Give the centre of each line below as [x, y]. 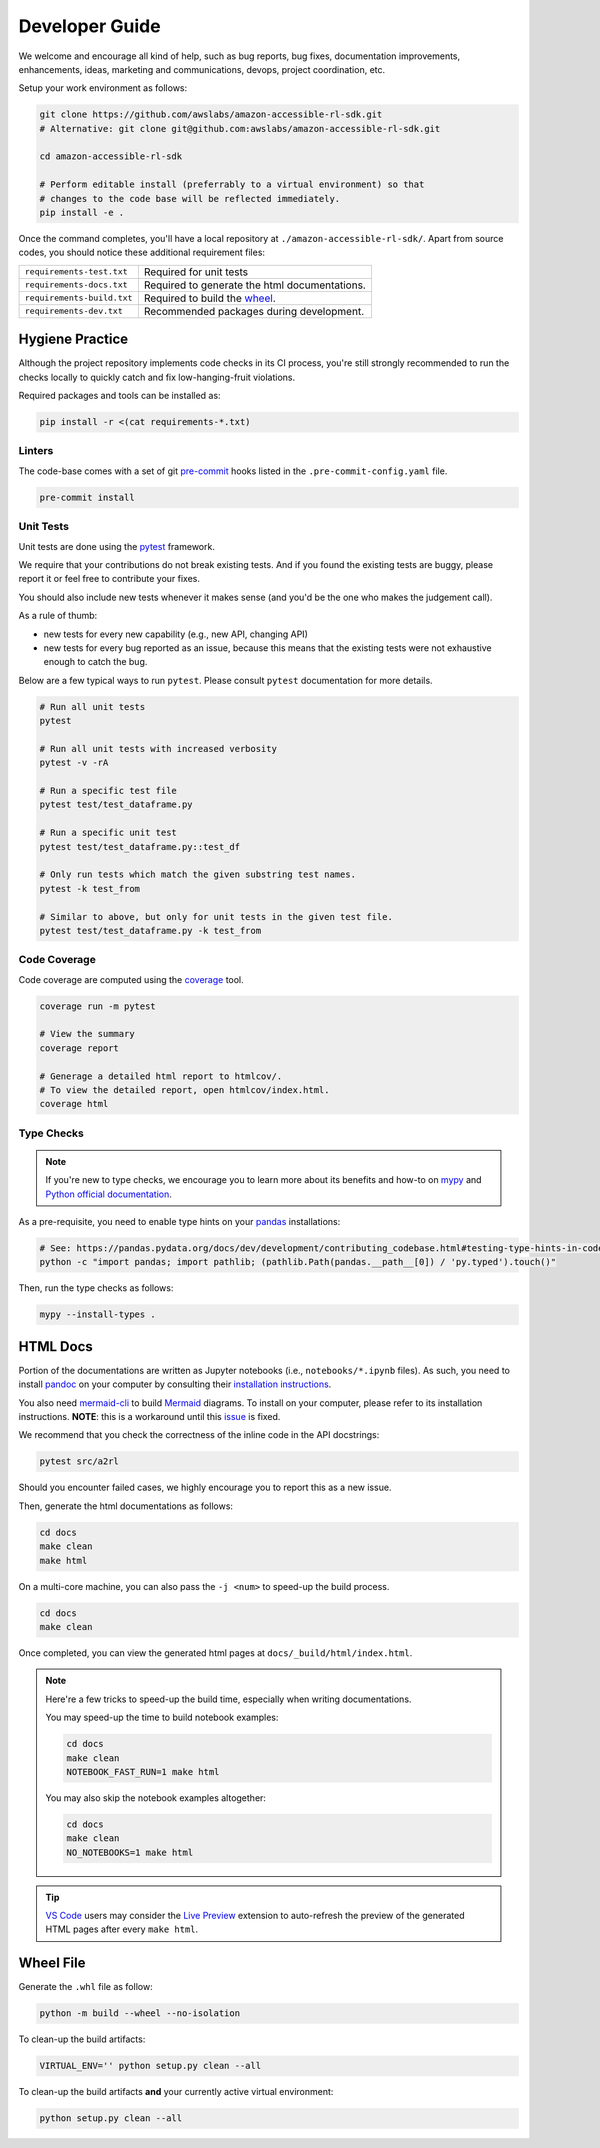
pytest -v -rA [74, 763]
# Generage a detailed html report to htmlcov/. [161, 1076]
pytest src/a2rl [79, 1461]
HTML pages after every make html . [122, 1929]
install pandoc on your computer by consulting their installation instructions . [175, 1384]
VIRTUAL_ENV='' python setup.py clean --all [150, 2066]
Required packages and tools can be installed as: [119, 396]
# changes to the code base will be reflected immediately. [190, 198]
